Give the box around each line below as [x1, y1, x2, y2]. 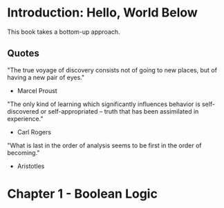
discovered [7, 107, 39, 115]
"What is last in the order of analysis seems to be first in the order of [7, 141, 202, 149]
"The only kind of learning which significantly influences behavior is [7, 100, 200, 108]
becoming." [7, 148, 40, 156]
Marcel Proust [17, 86, 57, 94]
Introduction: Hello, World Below [7, 5, 198, 21]
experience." [7, 114, 44, 123]
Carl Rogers [17, 127, 52, 136]
